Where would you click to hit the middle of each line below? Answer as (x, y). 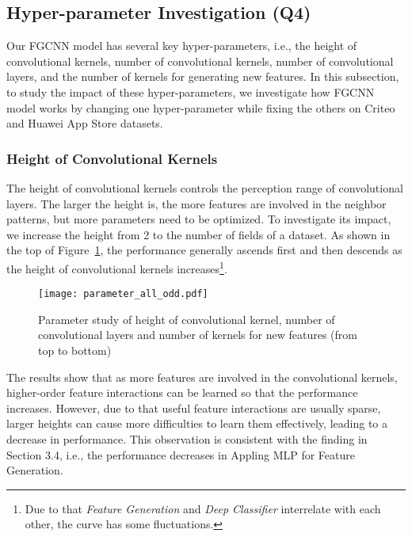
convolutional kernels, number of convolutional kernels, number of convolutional (200, 61)
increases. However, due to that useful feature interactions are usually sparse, (194, 408)
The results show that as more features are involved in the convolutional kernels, (202, 377)
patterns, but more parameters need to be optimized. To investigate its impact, (199, 219)
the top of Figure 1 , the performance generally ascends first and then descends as (204, 250)
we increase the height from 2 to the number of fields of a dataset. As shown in (198, 234)
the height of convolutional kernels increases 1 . (117, 267)
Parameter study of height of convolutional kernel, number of (187, 319)
